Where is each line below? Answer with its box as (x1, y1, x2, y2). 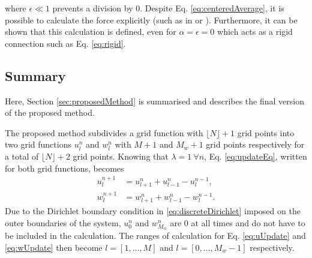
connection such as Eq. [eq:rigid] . (5, 37, 126, 49)
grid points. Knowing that (73, 149, 169, 162)
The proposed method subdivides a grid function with (5, 126, 203, 139)
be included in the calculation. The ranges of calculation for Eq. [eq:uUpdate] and (5, 229, 306, 242)
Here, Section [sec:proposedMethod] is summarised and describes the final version (5, 94, 304, 107)
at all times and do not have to (191, 216, 305, 229)
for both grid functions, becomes (5, 161, 124, 174)
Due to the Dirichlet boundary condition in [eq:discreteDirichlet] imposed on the (5, 205, 301, 217)
